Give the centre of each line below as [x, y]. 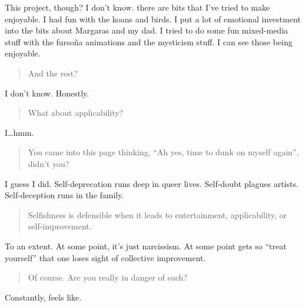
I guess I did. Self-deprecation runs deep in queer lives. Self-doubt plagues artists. [152, 183]
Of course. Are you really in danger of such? [107, 277]
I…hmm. [19, 132]
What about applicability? [76, 113]
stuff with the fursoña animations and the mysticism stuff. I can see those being [149, 41]
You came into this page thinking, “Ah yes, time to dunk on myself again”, [163, 152]
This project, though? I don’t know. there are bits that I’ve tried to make [137, 7]
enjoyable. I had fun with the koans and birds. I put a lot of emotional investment [153, 19]
